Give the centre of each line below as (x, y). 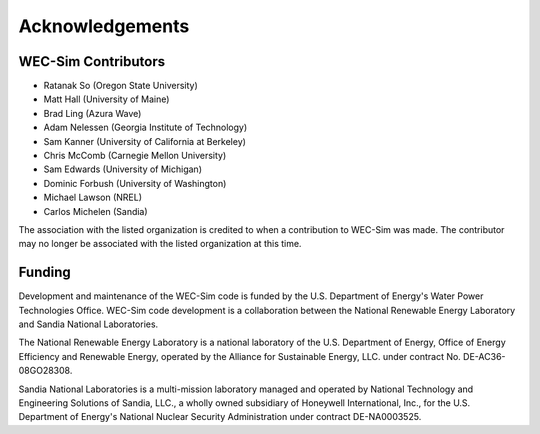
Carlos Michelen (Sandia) (96, 211)
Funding (45, 272)
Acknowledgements (104, 26)
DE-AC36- (484, 356)
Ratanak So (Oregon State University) (121, 86)
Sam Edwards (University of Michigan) (122, 169)
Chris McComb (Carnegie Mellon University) (135, 156)
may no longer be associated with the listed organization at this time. (160, 244)
